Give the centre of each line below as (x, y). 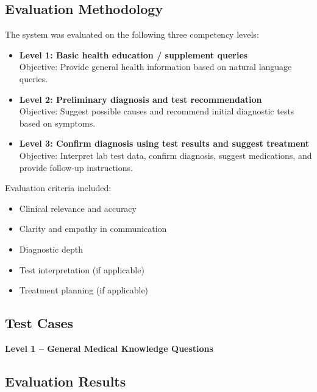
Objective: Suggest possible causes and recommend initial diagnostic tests (157, 111)
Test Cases (39, 323)
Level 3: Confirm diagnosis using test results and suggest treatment (164, 143)
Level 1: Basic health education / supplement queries (134, 54)
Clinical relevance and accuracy (78, 208)
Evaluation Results (66, 381)
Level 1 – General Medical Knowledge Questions (109, 348)
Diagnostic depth (51, 249)
